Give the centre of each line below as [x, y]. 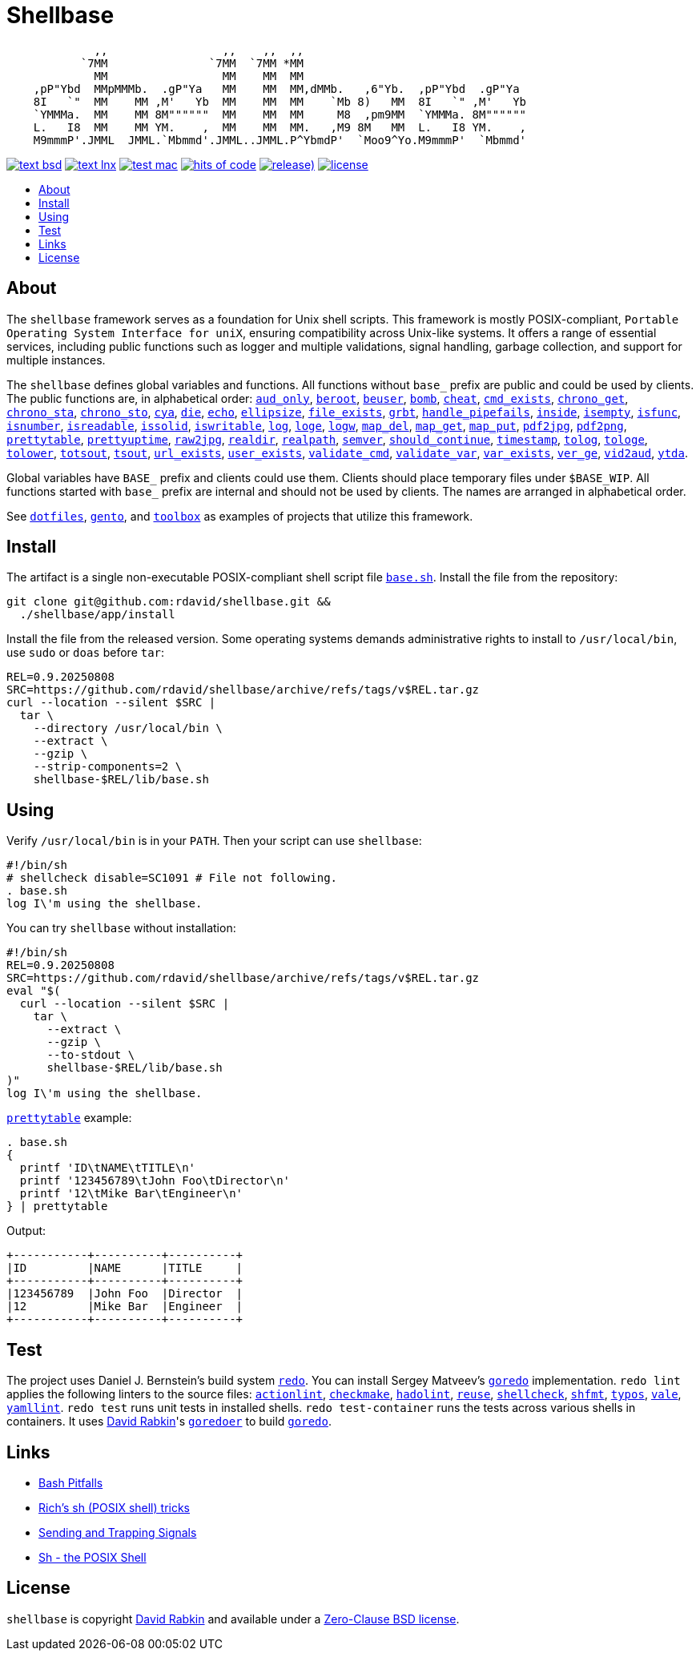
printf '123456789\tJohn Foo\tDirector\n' [155, 1181]
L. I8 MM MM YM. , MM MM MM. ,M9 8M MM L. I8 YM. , [280, 127]
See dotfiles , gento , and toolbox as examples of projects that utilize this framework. [240, 516]
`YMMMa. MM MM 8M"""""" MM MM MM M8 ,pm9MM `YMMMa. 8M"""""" [280, 114]
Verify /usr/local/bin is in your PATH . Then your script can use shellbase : [214, 841]
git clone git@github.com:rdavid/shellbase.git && [169, 602]
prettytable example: [69, 1118]
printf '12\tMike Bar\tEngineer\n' [131, 1194]
